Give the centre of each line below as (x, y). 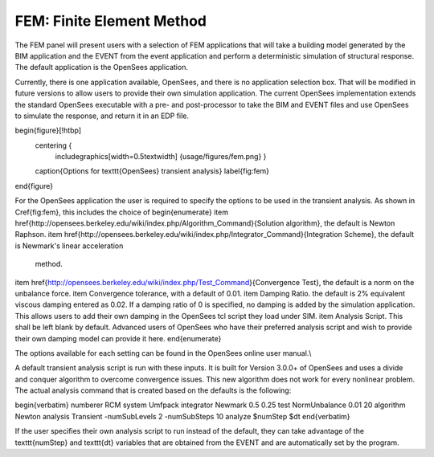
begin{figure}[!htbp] (48, 131)
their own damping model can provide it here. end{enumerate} (118, 338)
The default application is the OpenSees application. (102, 67)
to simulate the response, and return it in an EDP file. (102, 116)
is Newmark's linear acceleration (69, 246)
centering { (53, 145)
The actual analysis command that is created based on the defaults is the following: (153, 390)
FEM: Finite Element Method (111, 21)
